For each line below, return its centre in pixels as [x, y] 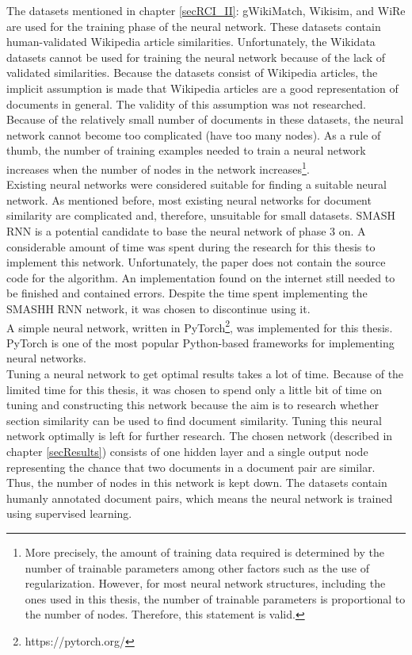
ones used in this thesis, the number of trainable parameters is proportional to [215, 598]
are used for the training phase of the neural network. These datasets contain [194, 26]
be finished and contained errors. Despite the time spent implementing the [187, 293]
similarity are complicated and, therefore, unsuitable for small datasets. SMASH [201, 215]
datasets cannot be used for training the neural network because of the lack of [196, 57]
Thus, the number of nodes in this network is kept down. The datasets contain [197, 483]
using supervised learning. [69, 513]
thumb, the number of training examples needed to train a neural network [186, 150]
